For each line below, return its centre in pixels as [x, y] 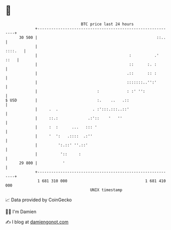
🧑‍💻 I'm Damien [21, 212]
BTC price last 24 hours [108, 24]
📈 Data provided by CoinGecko [39, 200]
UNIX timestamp [106, 190]
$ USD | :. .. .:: [67, 100]
